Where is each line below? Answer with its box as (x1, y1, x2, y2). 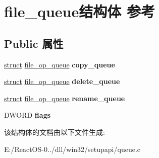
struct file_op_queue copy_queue (4, 59, 115, 69)
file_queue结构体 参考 (4, 1, 155, 22)
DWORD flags (4, 110, 51, 120)
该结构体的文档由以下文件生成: (4, 126, 105, 137)
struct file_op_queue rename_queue (4, 93, 125, 103)
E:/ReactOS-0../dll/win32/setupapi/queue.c (4, 143, 141, 154)
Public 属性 (4, 35, 64, 51)
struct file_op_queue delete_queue (4, 76, 120, 87)
